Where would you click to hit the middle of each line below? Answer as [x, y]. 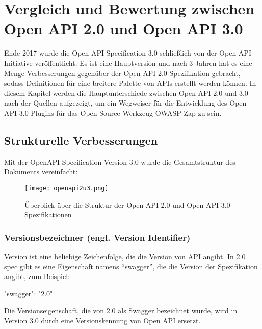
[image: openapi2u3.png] [67, 188]
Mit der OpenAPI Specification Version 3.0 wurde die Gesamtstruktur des [120, 161]
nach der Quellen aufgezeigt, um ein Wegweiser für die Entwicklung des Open [125, 103]
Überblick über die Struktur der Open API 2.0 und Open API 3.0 [127, 204]
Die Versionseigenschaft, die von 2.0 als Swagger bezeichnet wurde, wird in [121, 310]
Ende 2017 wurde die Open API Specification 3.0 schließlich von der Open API [128, 53]
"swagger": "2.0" [29, 293]
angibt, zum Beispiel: [37, 276]
